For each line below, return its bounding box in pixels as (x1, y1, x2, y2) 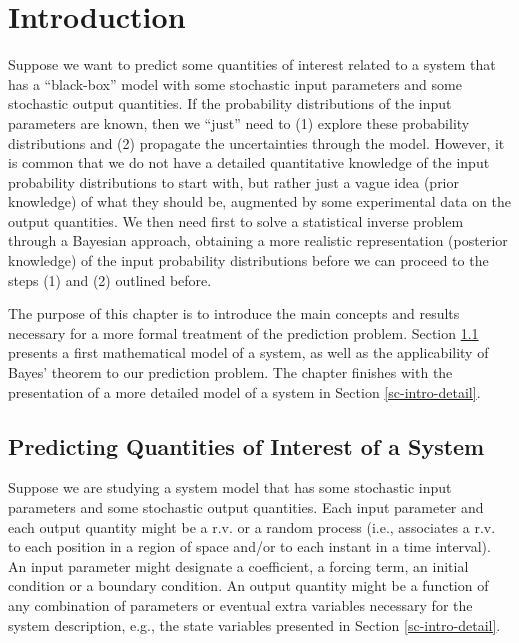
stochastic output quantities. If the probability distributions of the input (8, 93, 452, 114)
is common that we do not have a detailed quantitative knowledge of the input (8, 152, 490, 173)
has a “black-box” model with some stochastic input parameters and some (8, 73, 462, 94)
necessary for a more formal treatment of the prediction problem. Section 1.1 (8, 322, 479, 343)
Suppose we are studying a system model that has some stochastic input (8, 477, 452, 498)
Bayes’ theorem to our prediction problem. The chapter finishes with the (8, 362, 453, 383)
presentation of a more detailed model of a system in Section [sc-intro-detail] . (8, 381, 481, 402)
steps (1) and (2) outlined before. (8, 269, 212, 290)
